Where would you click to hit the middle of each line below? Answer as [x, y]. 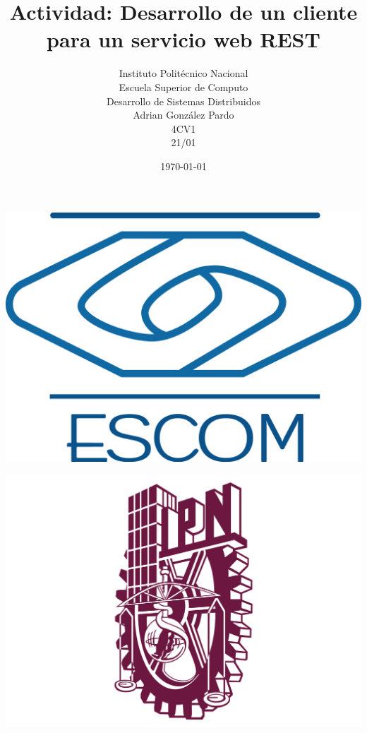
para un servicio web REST [183, 39]
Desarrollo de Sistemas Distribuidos [183, 101]
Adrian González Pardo [183, 115]
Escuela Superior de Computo [183, 87]
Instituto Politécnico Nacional [183, 73]
